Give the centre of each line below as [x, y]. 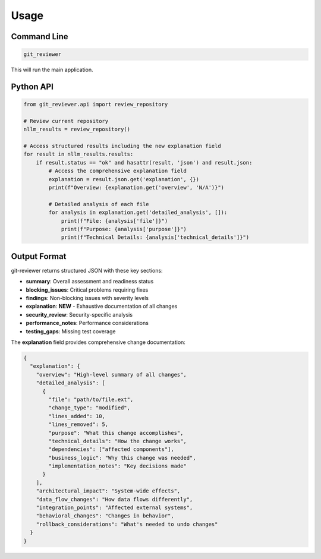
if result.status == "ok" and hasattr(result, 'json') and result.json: [144, 162]
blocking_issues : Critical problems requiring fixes [87, 290]
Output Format [39, 256]
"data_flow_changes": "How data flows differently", [114, 499]
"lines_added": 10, [77, 416]
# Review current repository [66, 121]
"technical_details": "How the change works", [117, 441]
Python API [32, 86]
